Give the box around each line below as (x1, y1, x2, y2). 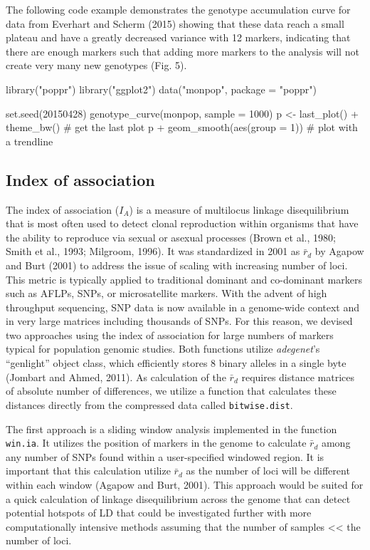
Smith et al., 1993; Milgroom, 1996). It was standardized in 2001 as (6, 244, 300, 259)
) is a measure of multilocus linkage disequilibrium (129, 202, 349, 217)
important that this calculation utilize (6, 463, 171, 478)
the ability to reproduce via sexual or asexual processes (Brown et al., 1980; (6, 229, 336, 244)
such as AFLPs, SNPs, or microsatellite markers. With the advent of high (6, 286, 327, 301)
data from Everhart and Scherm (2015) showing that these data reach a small (6, 16, 344, 31)
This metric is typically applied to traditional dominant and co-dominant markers (6, 271, 362, 286)
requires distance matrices (241, 369, 355, 384)
